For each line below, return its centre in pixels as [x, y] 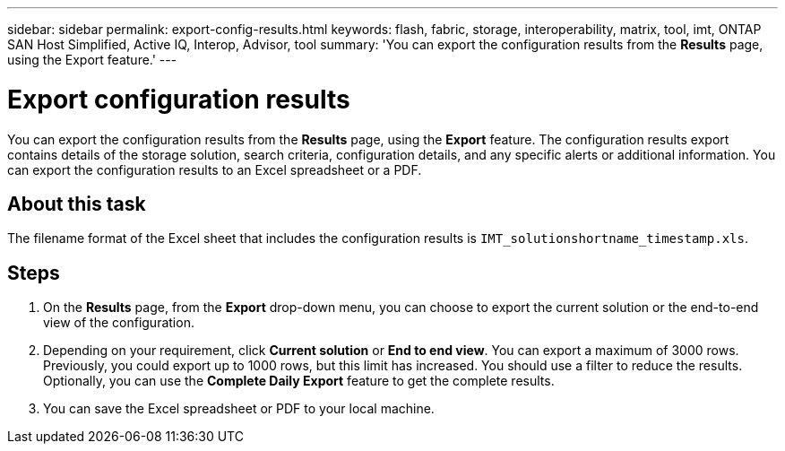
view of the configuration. [119, 323]
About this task [77, 204]
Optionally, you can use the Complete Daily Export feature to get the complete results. [299, 381]
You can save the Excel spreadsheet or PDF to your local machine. [239, 409]
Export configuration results [179, 99]
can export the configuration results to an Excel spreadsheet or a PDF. [215, 169]
